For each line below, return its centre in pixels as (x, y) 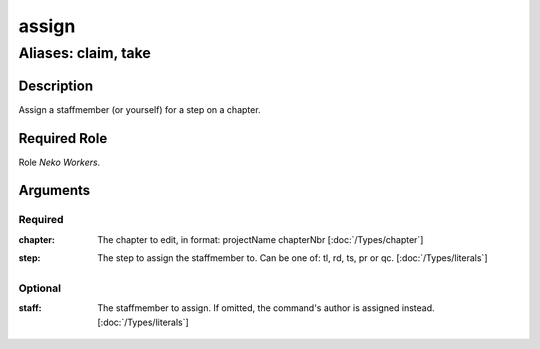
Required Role (63, 138)
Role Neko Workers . (59, 162)
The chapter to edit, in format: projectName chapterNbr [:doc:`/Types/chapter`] (260, 239)
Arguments (54, 190)
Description (56, 85)
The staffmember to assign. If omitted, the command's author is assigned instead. (266, 308)
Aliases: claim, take (85, 53)
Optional (40, 288)
